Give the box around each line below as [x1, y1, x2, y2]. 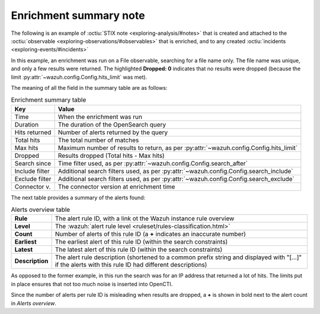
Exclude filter [14, 174, 52, 183]
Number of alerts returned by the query [57, 128, 168, 136]
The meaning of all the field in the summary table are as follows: [11, 84, 168, 91]
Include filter [14, 167, 50, 175]
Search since [14, 159, 52, 167]
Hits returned [14, 128, 52, 136]
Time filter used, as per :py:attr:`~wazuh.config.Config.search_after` [57, 159, 248, 167]
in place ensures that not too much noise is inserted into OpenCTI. [11, 280, 173, 287]
